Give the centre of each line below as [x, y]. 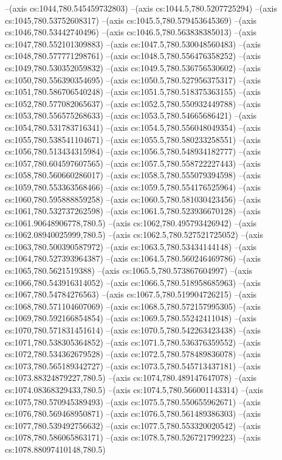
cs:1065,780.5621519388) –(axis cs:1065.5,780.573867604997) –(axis [129, 270]
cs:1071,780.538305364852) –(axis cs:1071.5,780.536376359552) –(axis [133, 342]
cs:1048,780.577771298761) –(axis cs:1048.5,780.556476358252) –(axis [133, 56]
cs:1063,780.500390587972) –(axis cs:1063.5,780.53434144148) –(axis [131, 246]
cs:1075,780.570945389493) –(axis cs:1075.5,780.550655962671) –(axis [133, 401]
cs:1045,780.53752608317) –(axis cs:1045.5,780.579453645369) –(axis [131, 20]
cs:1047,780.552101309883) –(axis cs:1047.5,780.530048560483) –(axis [133, 44]
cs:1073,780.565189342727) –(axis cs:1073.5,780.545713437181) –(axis [133, 365]
